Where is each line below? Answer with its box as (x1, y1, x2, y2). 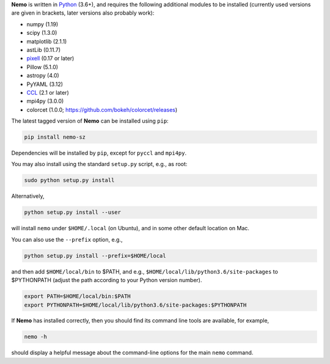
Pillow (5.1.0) (26, 63, 58, 70)
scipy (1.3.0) (26, 29, 57, 37)
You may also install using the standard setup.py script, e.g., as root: (11, 161, 188, 168)
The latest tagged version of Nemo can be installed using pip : (11, 117, 169, 125)
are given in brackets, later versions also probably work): (11, 9, 155, 16)
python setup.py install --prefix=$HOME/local (24, 252, 166, 259)
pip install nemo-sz (24, 134, 86, 140)
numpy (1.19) (26, 20, 59, 27)
